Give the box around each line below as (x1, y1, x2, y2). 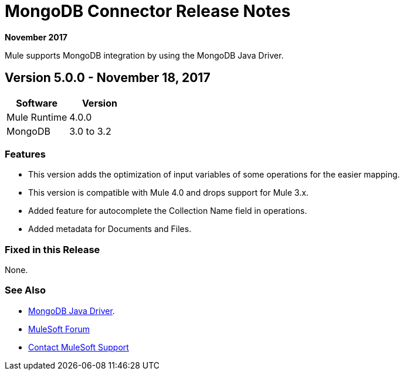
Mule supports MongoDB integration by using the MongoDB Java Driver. (5, 50, 284, 60)
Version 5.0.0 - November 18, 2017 (5, 70, 211, 86)
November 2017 (5, 32, 67, 42)
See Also (5, 284, 46, 296)
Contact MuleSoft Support (28, 342, 129, 352)
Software (16, 97, 57, 109)
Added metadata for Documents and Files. (28, 224, 192, 234)
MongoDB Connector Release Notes (5, 1, 291, 21)
